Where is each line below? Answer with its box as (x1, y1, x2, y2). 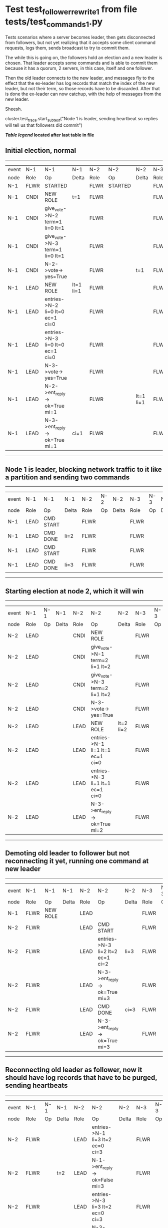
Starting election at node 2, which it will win (5, 587, 144, 595)
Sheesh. (5, 106, 22, 112)
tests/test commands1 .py (5, 16, 103, 29)
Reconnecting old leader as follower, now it (5, 1066, 142, 1074)
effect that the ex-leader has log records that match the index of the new (5, 80, 155, 86)
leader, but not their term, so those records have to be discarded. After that (5, 86, 160, 92)
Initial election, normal (5, 146, 76, 155)
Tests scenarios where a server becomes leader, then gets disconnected (5, 34, 155, 41)
